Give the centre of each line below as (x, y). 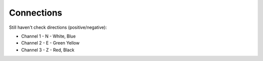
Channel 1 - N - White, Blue (48, 36)
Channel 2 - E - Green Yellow (50, 43)
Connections (36, 13)
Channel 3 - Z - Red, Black (48, 50)
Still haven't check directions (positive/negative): (58, 27)
